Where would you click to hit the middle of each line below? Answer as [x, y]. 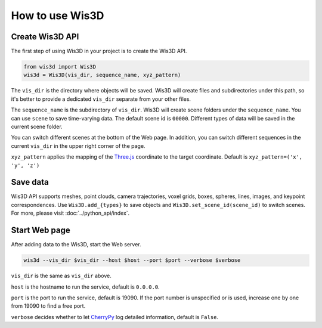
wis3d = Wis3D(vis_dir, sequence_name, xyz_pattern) [102, 75]
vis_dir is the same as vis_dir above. [61, 276]
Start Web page [41, 230]
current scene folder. [37, 126]
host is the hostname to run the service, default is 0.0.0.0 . [86, 287]
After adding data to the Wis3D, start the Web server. [76, 245]
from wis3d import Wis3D [60, 67]
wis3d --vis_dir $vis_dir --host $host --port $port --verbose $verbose [132, 260]
